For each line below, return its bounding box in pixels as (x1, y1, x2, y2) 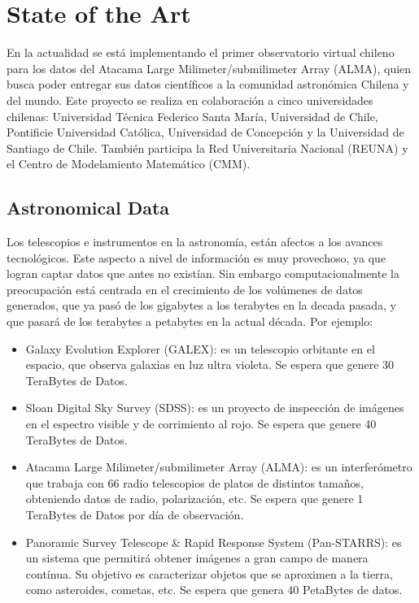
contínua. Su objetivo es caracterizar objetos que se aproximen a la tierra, (25, 565, 393, 582)
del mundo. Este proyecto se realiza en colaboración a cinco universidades (7, 91, 373, 108)
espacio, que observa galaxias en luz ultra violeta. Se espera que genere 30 (25, 356, 395, 373)
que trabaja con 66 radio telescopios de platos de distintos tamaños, (25, 474, 364, 491)
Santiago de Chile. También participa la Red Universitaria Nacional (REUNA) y (7, 139, 408, 156)
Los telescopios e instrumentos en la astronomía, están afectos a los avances (7, 233, 383, 250)
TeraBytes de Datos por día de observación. (25, 505, 244, 523)
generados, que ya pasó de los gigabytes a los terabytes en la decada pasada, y (7, 297, 396, 314)
